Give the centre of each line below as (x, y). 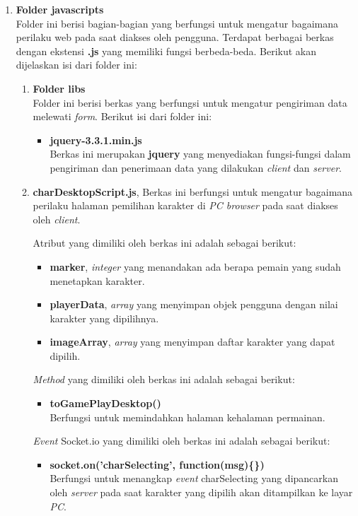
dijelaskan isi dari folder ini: (76, 65)
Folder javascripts (60, 9)
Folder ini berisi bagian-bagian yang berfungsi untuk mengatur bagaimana (177, 23)
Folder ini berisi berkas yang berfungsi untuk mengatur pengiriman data (190, 102)
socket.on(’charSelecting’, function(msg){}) (157, 464)
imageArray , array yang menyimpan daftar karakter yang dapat (192, 342)
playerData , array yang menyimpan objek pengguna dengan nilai (194, 304)
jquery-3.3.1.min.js (96, 140)
